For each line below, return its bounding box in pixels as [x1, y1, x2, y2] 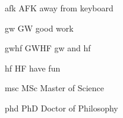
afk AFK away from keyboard [5, 2, 113, 14]
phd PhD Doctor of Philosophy [5, 101, 118, 114]
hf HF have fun [5, 61, 61, 74]
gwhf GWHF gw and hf [5, 42, 91, 54]
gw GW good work [5, 21, 74, 34]
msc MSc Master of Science [5, 82, 105, 94]
